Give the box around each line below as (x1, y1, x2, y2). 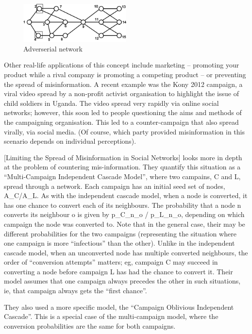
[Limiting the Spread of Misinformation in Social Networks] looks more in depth (4, 152, 242, 162)
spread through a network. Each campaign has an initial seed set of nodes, (4, 181, 225, 191)
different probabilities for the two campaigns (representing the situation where (4, 228, 236, 238)
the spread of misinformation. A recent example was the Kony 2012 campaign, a (4, 79, 243, 89)
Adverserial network (23, 43, 83, 53)
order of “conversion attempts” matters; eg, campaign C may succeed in (4, 257, 218, 267)
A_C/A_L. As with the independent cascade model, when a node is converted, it (4, 190, 248, 200)
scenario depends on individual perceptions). (4, 136, 136, 146)
